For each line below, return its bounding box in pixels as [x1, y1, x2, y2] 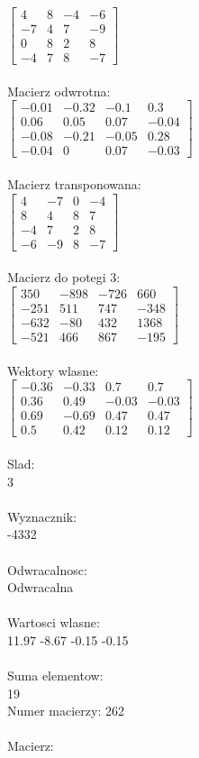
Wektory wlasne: [7, 361, 99, 379]
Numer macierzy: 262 [7, 701, 124, 720]
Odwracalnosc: [7, 560, 87, 579]
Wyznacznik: [7, 507, 77, 525]
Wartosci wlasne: [7, 613, 100, 632]
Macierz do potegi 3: [7, 268, 121, 287]
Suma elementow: [7, 666, 104, 685]
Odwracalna [7, 578, 74, 597]
